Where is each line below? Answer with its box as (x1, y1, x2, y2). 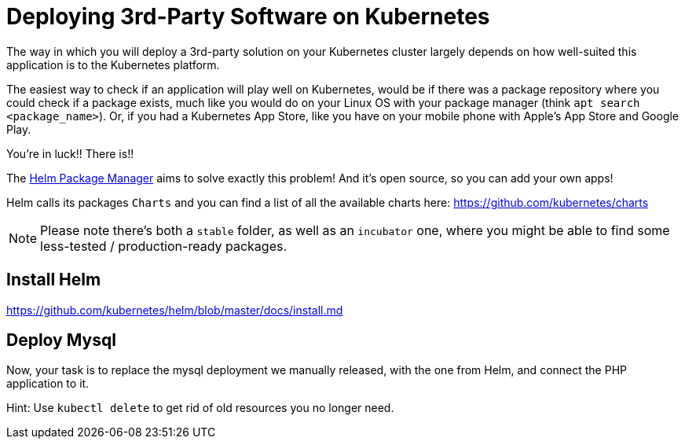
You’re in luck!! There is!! (6, 146, 134, 160)
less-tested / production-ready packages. (40, 237, 288, 254)
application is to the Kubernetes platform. (6, 57, 220, 72)
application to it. (6, 377, 90, 391)
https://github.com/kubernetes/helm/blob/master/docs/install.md (6, 303, 343, 317)
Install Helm (6, 270, 101, 290)
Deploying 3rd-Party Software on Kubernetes (6, 3, 490, 30)
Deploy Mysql (6, 330, 116, 351)
